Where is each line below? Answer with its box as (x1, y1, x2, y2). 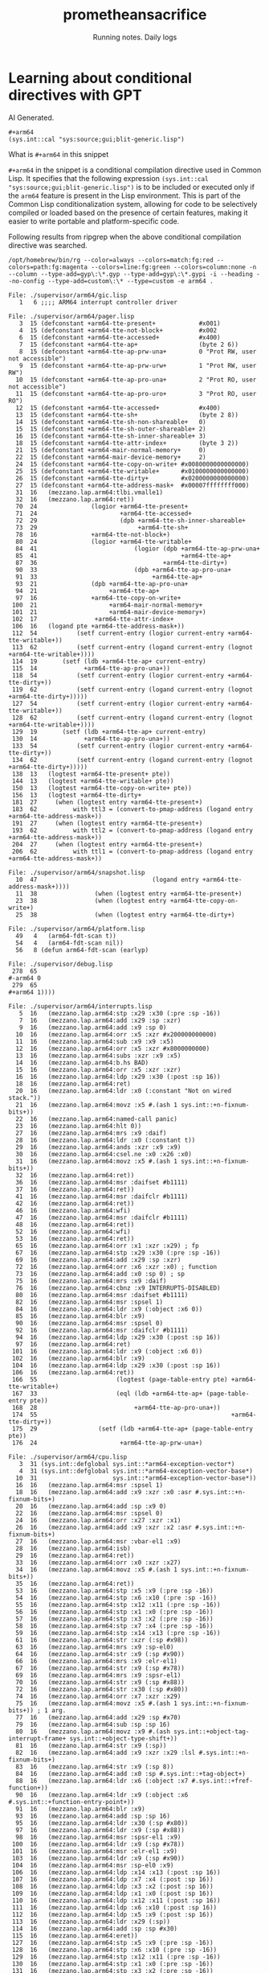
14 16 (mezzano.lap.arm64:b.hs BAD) (15, 1058, 149, 1067)
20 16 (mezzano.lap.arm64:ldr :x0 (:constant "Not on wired (15, 1086, 231, 1095)
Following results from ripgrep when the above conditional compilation (8, 232, 242, 241)
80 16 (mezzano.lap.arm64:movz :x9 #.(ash (15, 1728, 171, 1736)
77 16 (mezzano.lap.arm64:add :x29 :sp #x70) (15, 1713, 181, 1721)
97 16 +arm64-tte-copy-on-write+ (15, 594, 181, 602)
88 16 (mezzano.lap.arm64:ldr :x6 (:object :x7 (15, 1777, 189, 1785)
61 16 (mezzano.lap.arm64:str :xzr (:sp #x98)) (15, 1636, 189, 1644)
